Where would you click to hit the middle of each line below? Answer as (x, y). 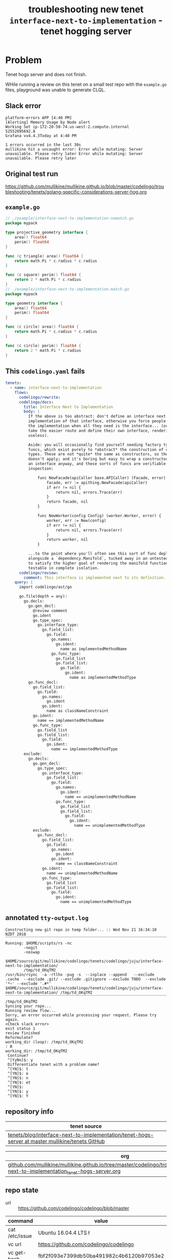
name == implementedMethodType (84, 749)
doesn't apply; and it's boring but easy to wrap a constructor (98, 459)
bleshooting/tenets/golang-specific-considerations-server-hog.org (76, 192)
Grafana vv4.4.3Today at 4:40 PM (41, 136)
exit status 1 (20, 1028)
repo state (22, 1190)
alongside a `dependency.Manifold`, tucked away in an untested (98, 559)
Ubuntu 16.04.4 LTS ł (64, 1232)
